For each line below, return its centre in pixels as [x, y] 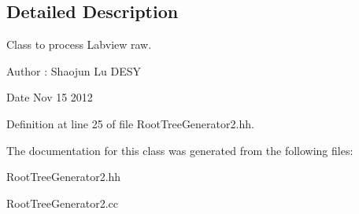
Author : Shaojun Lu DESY [74, 70]
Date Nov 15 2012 [50, 97]
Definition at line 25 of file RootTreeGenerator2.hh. [130, 123]
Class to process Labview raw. [79, 44]
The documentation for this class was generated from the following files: [180, 150]
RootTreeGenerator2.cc [62, 203]
